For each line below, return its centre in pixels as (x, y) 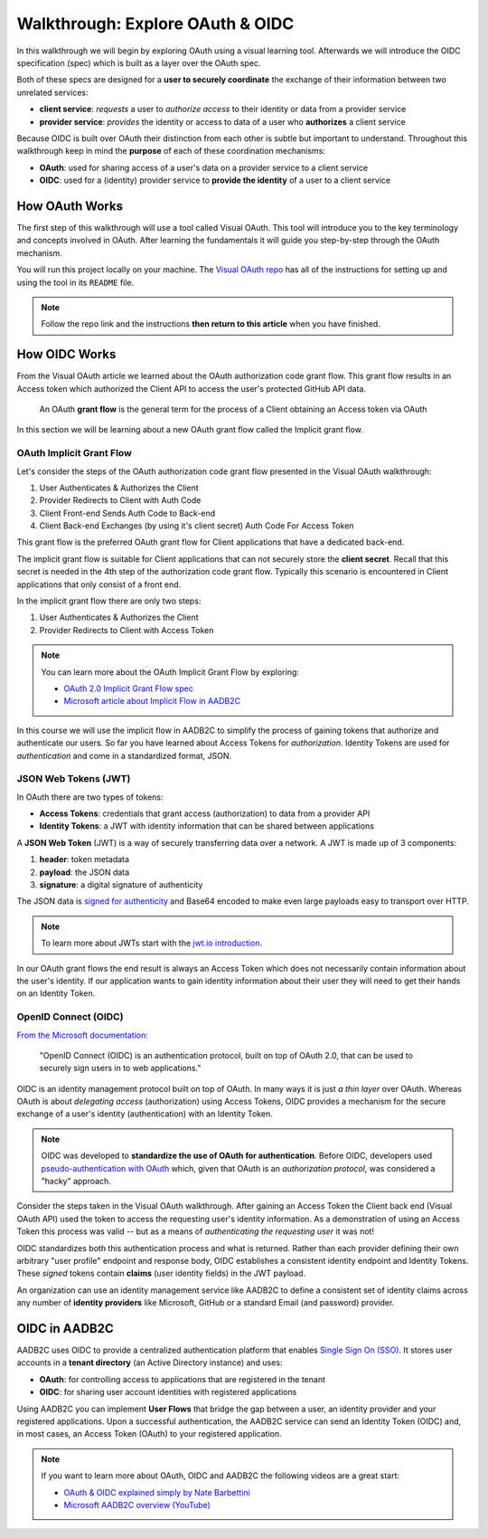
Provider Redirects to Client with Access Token (127, 630)
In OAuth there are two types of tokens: (90, 797)
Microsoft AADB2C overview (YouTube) (137, 1505)
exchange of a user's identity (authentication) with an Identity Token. (145, 1114)
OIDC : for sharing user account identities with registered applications (168, 1392)
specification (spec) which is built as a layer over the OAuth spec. (139, 62)
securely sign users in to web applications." (120, 1068)
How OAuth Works (70, 206)
